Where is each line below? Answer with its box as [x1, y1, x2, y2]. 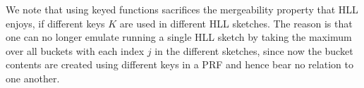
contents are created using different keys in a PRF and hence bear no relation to [6, 57, 353, 72]
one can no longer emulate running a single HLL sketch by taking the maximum [6, 30, 352, 44]
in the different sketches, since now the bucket [154, 43, 353, 58]
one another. [6, 70, 60, 85]
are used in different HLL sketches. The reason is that [119, 15, 353, 30]
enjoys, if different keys [6, 15, 105, 30]
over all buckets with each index [6, 43, 145, 58]
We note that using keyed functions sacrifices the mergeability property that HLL [6, 2, 358, 16]
